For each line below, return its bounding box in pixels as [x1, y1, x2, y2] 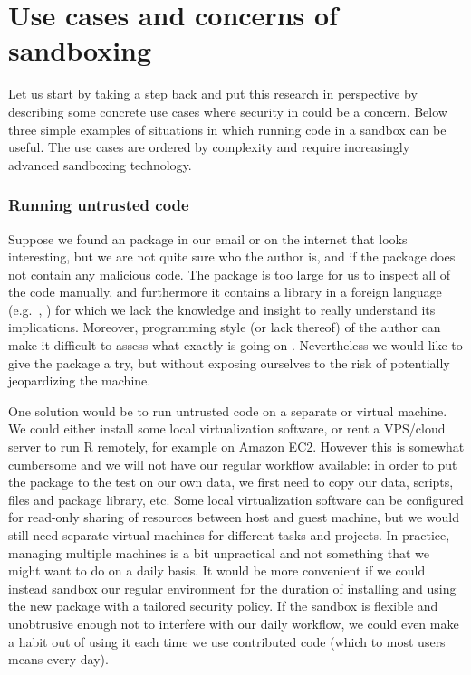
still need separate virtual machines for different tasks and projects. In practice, [8, 526, 450, 544]
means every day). [8, 650, 109, 669]
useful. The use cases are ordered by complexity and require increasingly [8, 138, 410, 157]
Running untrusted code [8, 194, 189, 216]
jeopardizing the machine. [8, 371, 151, 390]
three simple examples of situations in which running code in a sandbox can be [8, 119, 447, 138]
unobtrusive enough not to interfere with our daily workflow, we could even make [8, 613, 459, 632]
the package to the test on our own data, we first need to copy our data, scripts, [8, 472, 454, 491]
